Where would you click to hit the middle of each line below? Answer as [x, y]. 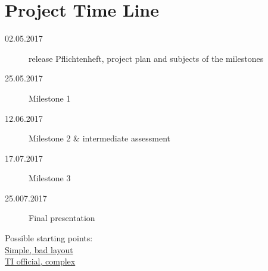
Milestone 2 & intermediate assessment [99, 138]
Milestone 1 [50, 98]
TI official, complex [40, 261]
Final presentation [62, 218]
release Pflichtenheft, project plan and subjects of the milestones [146, 58]
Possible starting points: [49, 238]
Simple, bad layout [39, 249]
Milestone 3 [50, 178]
